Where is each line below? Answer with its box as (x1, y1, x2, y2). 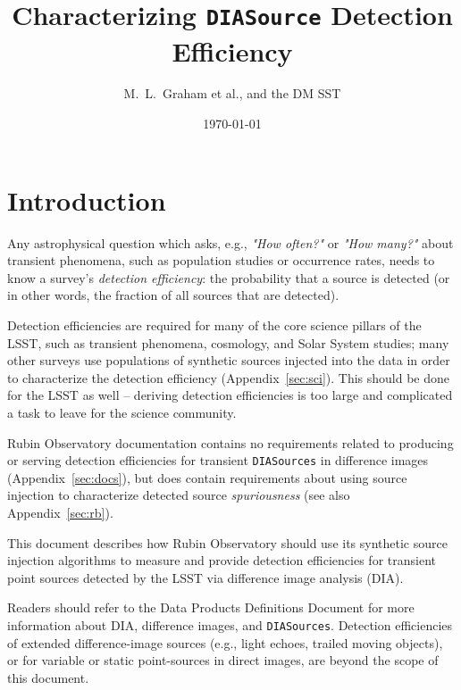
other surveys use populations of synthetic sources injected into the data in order (7, 351, 450, 370)
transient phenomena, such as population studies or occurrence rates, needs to (7, 251, 435, 270)
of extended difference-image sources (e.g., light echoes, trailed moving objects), (7, 633, 443, 652)
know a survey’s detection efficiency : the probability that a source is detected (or (7, 268, 450, 287)
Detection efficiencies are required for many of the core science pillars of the (7, 315, 422, 334)
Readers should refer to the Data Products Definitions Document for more (7, 598, 415, 617)
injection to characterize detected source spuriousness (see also (7, 486, 350, 504)
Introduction (7, 181, 166, 218)
